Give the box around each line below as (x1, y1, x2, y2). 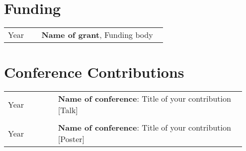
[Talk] (58, 104, 78, 116)
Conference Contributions (4, 62, 184, 82)
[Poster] (58, 133, 85, 145)
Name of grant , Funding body (41, 29, 153, 41)
